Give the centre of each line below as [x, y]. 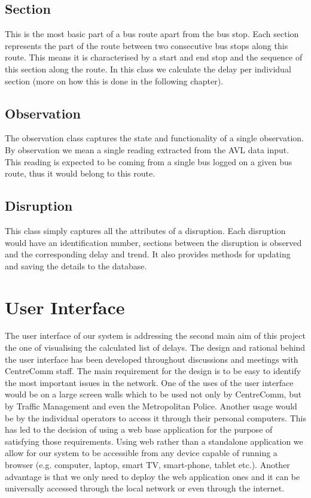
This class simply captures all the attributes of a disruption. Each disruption [145, 230]
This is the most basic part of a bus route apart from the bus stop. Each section [152, 34]
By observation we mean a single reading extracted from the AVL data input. [147, 149]
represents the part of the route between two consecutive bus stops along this [147, 45]
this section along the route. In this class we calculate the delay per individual [148, 69]
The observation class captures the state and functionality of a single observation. [154, 138]
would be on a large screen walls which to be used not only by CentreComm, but [153, 394]
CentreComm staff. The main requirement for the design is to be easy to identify [153, 371]
